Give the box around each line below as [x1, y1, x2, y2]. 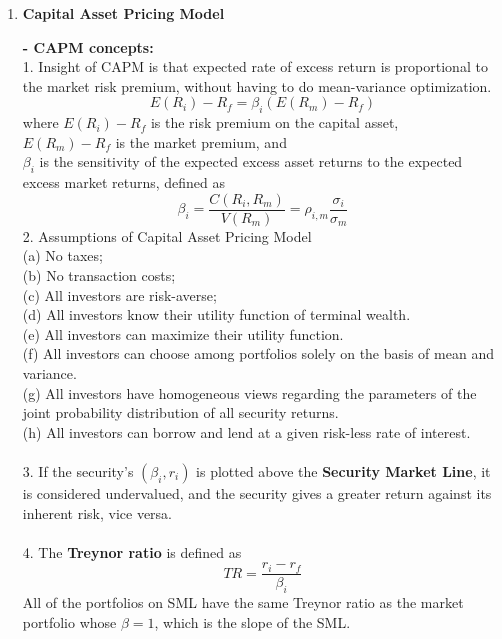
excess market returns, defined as [22, 172, 226, 193]
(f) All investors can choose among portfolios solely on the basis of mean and [22, 343, 494, 364]
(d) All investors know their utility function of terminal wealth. [22, 304, 411, 325]
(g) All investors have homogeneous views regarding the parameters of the [22, 382, 477, 403]
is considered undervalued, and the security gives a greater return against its [22, 482, 492, 503]
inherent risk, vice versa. [22, 502, 173, 523]
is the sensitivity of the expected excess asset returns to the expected [39, 151, 463, 172]
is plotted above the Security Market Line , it [196, 460, 491, 481]
